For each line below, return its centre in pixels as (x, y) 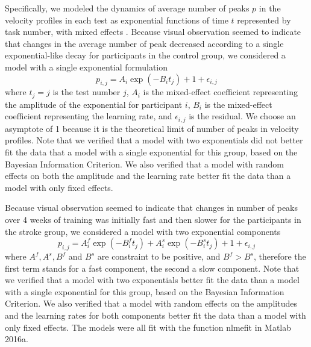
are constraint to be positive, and (159, 256)
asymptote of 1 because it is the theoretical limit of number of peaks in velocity (152, 128)
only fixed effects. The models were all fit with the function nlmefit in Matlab (148, 327)
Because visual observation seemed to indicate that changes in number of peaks (152, 208)
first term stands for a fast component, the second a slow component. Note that (152, 268)
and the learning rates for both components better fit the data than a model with (155, 315)
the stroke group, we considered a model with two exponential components (143, 231)
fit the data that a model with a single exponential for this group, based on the (151, 152)
